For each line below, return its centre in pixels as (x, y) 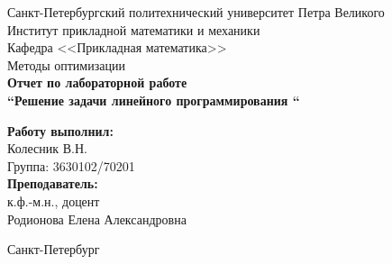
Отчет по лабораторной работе (97, 82)
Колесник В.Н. (47, 148)
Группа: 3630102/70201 (71, 165)
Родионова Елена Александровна (97, 218)
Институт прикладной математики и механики (134, 29)
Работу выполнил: (60, 130)
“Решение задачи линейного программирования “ (154, 100)
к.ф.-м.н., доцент (54, 200)
